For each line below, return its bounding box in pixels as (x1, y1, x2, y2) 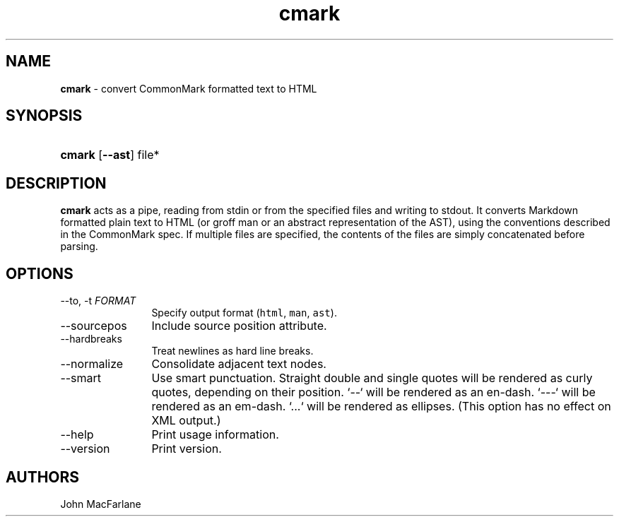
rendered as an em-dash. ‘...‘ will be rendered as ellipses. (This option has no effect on (151, 399, 611, 414)
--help (60, 427, 94, 442)
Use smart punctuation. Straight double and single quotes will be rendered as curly (151, 371, 593, 386)
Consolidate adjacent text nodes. (151, 357, 326, 372)
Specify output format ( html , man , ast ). (151, 307, 337, 319)
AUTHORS (6, 468, 80, 486)
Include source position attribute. (151, 319, 327, 333)
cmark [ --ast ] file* (60, 148, 160, 162)
